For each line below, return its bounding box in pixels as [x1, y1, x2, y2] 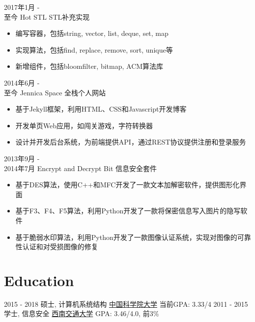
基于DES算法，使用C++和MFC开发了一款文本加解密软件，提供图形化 [15, 179, 240, 190]
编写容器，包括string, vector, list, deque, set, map [15, 28, 169, 38]
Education [4, 270, 74, 290]
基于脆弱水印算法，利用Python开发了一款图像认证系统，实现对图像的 [15, 232, 237, 242]
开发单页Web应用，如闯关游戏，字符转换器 [15, 120, 153, 130]
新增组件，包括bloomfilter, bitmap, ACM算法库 [15, 61, 164, 71]
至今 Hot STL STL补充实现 [4, 11, 90, 22]
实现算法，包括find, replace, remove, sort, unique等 [15, 44, 173, 55]
